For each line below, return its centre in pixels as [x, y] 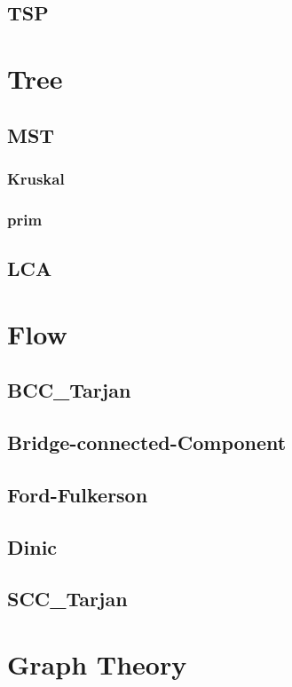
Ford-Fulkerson [78, 494]
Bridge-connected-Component [147, 442]
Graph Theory [97, 663]
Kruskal [36, 178]
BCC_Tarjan [69, 390]
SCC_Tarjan [67, 599]
